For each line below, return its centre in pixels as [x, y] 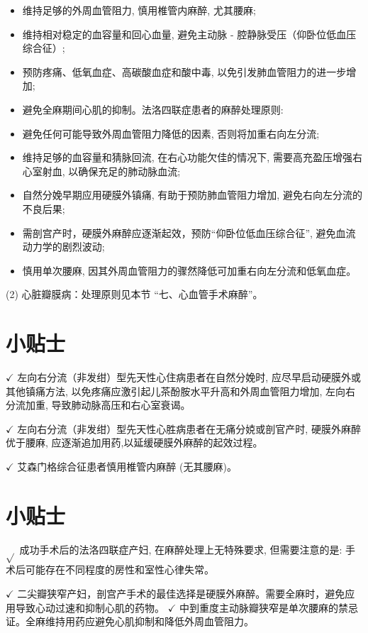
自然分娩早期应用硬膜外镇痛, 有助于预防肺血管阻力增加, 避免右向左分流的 [192, 195]
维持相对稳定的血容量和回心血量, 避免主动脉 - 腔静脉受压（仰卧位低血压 [189, 34]
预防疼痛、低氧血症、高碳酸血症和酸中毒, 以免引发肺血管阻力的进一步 [184, 71]
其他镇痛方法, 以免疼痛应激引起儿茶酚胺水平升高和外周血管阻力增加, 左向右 [181, 391]
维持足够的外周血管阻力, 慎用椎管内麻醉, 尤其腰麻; [139, 10]
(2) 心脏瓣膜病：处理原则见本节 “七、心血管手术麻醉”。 [134, 294]
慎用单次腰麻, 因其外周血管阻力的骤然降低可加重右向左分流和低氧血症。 [189, 270]
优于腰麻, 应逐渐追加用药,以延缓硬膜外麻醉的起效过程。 [134, 442]
